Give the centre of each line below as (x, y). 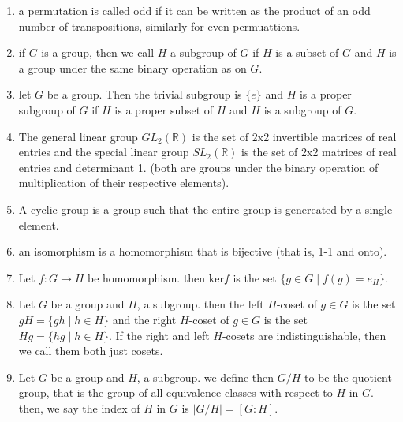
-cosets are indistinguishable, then (304, 335)
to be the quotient (348, 377)
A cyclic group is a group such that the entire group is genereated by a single (205, 209)
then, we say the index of (79, 407)
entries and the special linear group (104, 152)
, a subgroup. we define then (205, 377)
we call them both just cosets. (91, 351)
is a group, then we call (98, 52)
